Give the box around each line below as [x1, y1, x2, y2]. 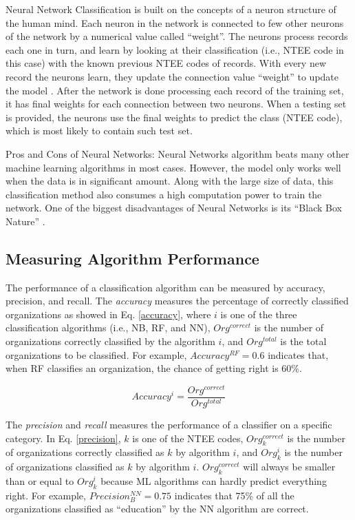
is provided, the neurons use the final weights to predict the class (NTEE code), [6, 110, 343, 124]
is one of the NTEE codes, [132, 430, 244, 445]
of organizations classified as [6, 459, 125, 474]
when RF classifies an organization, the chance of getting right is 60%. [6, 361, 302, 375]
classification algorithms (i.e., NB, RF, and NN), [6, 320, 211, 335]
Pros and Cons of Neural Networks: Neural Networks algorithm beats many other [6, 146, 349, 160]
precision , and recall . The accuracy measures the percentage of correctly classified [6, 293, 349, 308]
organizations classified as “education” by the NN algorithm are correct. [6, 501, 309, 516]
